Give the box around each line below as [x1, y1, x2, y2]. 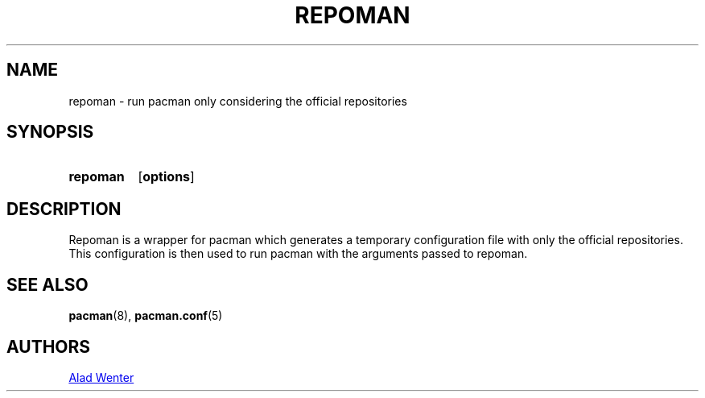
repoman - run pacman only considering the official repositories [68, 93, 407, 108]
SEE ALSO [6, 274, 89, 295]
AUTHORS [6, 336, 91, 357]
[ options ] [138, 168, 195, 185]
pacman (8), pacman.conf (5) [68, 309, 223, 323]
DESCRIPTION [6, 198, 122, 219]
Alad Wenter [68, 370, 134, 384]
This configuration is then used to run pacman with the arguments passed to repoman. [68, 247, 528, 261]
